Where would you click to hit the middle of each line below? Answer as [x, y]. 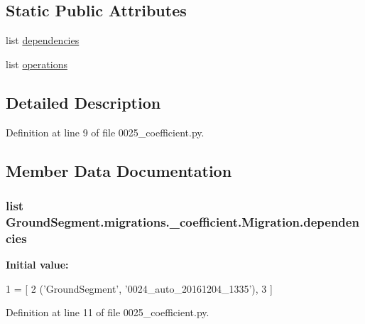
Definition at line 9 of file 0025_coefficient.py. [105, 132]
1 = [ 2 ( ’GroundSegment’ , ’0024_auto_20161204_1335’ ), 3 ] [139, 288]
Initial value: [37, 265]
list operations [37, 64]
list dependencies [43, 40]
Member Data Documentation [119, 170]
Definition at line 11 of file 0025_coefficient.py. [108, 312]
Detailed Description [83, 102]
